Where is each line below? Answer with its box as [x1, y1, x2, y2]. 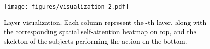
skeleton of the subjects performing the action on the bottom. [4, 36, 187, 46]
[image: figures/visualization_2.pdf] [4, 3, 129, 10]
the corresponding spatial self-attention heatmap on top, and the [4, 26, 196, 37]
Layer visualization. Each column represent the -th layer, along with [4, 17, 207, 27]
